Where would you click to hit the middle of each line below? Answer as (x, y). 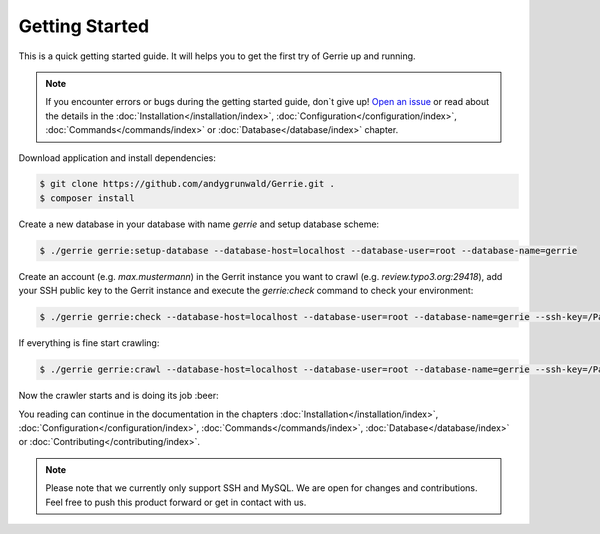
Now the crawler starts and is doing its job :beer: (118, 396)
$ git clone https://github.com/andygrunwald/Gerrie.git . (187, 184)
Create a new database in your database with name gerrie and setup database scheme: (199, 224)
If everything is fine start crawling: (89, 343)
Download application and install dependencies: (117, 157)
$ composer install (87, 198)
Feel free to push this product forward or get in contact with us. (176, 502)
